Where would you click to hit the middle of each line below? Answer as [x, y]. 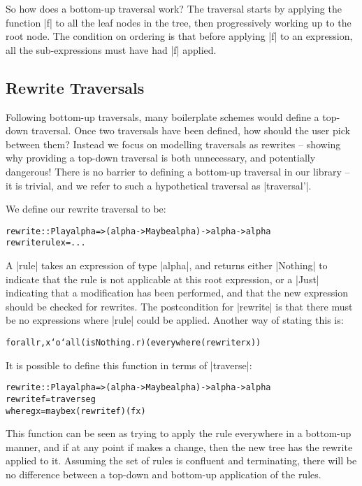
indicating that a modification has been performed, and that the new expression [177, 293]
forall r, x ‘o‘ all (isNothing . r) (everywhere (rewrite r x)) [133, 343]
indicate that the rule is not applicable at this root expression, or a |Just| [162, 279]
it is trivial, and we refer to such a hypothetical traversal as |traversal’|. [159, 185]
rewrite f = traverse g [51, 399]
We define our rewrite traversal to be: [86, 209]
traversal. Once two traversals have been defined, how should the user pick [190, 130]
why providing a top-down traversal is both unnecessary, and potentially [161, 158]
